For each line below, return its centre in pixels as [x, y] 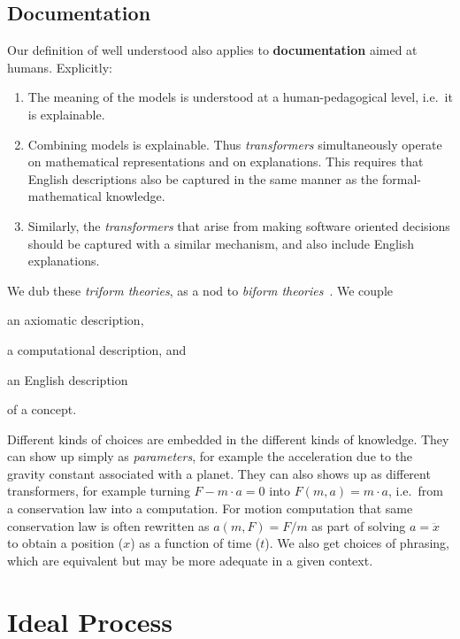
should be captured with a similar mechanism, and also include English [221, 243]
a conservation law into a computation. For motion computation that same [210, 508]
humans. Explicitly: [60, 67]
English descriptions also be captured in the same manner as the [203, 178]
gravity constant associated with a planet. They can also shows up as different [219, 473]
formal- [401, 178]
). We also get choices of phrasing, [357, 543]
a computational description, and [97, 349]
